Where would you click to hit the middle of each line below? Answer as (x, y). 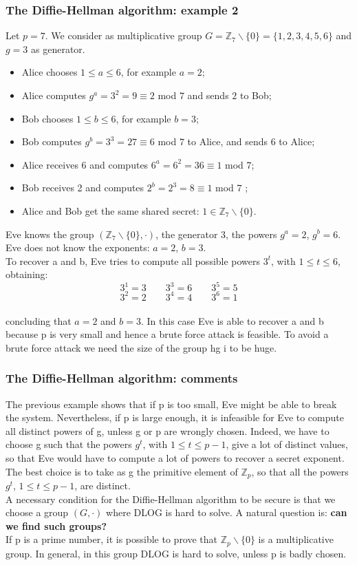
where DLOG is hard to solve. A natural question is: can (227, 512)
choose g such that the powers (69, 444)
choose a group (37, 512)
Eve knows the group (50, 234)
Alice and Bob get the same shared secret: (110, 210)
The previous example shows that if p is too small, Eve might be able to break (171, 404)
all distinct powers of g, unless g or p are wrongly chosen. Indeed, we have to (167, 430)
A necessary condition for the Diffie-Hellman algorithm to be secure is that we (171, 499)
